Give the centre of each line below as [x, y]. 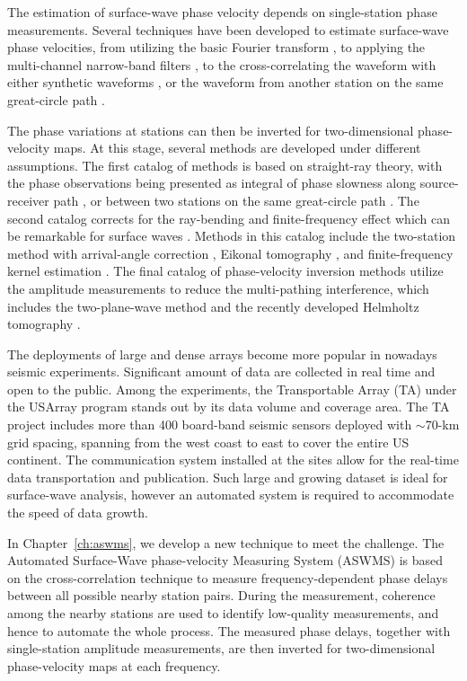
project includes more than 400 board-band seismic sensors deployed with [210, 425]
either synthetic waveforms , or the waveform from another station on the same [225, 82]
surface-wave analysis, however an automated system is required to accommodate [231, 495]
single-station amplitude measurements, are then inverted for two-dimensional [221, 648]
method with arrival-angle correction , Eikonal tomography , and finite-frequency [230, 253]
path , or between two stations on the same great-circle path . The [236, 200]
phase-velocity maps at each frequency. [114, 665]
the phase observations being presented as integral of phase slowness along [211, 183]
